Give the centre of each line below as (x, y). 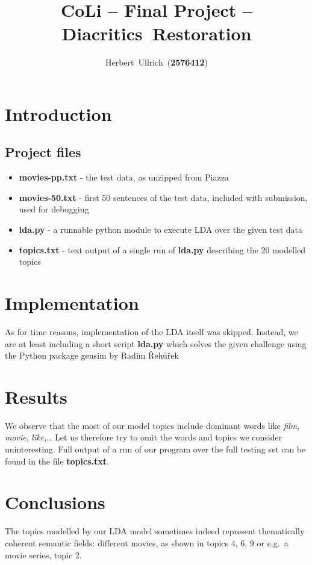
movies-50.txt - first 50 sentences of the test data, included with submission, (163, 197)
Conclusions (55, 502)
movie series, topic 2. (43, 554)
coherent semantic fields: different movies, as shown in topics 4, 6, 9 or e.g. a (147, 542)
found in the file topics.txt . (57, 461)
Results (36, 396)
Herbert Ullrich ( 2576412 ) (157, 62)
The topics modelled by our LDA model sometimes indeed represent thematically (155, 531)
